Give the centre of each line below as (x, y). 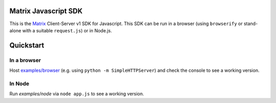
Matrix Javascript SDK (46, 11)
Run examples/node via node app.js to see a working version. (77, 94)
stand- (251, 24)
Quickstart (27, 45)
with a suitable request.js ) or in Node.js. (67, 30)
